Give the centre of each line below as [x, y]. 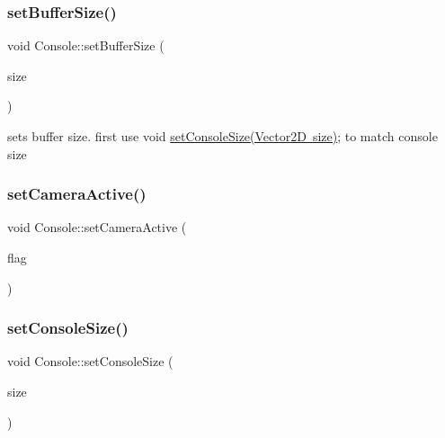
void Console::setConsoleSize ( [90, 361]
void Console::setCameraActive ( [97, 227]
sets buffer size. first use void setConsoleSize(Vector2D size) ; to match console [222, 136]
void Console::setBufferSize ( [86, 45]
